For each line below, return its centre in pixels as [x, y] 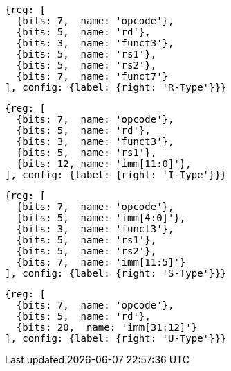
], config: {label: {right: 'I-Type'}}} [116, 175]
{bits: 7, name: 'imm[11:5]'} [101, 262]
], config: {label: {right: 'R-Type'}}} [116, 87]
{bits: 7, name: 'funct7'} [92, 76]
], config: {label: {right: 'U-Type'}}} [116, 338]
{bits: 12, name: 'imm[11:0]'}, [104, 164]
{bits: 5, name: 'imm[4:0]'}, [101, 218]
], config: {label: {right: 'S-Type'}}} [116, 273]
